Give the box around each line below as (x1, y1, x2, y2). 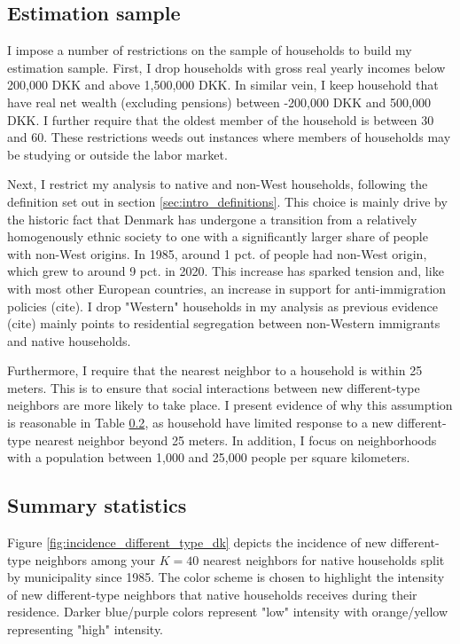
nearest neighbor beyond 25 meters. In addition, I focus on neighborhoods (35, 430, 437, 449)
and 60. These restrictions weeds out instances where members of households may (7, 128, 451, 146)
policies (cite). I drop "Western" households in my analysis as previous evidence (7, 296, 439, 315)
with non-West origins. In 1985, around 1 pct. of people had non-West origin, (7, 244, 427, 263)
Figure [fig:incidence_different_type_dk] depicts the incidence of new (7, 533, 386, 552)
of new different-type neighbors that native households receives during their (7, 585, 417, 603)
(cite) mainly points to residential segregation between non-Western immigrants (7, 314, 441, 333)
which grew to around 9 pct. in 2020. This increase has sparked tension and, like (7, 262, 444, 280)
